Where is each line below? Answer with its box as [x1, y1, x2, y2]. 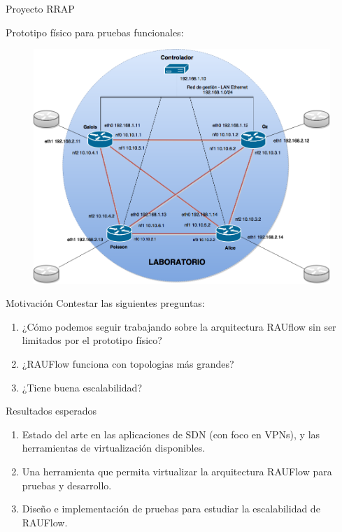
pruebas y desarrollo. [22, 477, 112, 492]
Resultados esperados [6, 403, 97, 418]
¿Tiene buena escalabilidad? [22, 380, 142, 394]
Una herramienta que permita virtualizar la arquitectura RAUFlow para [22, 463, 332, 478]
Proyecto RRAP [6, 1, 75, 15]
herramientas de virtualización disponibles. [22, 440, 206, 455]
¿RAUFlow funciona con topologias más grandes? [22, 356, 234, 371]
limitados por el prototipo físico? [22, 333, 162, 347]
